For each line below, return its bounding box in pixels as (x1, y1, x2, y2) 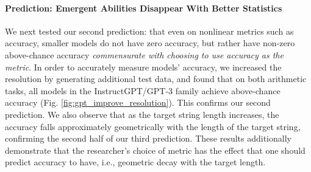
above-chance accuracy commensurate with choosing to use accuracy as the (5, 48, 284, 61)
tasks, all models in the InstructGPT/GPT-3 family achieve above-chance (5, 84, 281, 97)
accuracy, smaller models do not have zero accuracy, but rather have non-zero (5, 36, 295, 49)
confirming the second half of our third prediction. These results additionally (5, 132, 291, 145)
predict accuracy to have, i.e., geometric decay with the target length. (5, 156, 266, 168)
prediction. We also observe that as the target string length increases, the (5, 108, 279, 120)
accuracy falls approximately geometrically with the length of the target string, (5, 120, 301, 132)
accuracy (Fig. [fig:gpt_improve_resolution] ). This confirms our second (5, 96, 271, 109)
